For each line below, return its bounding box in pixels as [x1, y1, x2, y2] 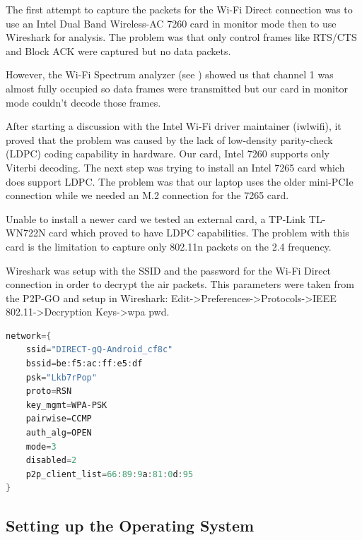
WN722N [6, 225, 46, 240]
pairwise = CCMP [25, 414, 92, 424]
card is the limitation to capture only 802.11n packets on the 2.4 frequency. [6, 239, 332, 253]
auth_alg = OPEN [25, 428, 92, 438]
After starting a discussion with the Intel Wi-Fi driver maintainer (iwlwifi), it [6, 119, 341, 133]
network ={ [6, 330, 52, 341]
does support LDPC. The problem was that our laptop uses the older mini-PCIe [6, 174, 354, 188]
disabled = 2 [25, 455, 77, 466]
